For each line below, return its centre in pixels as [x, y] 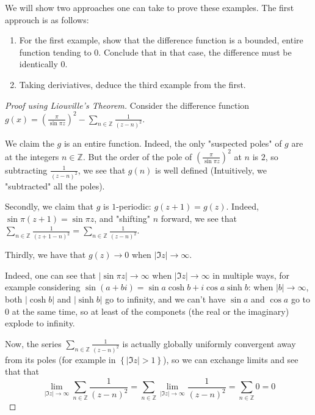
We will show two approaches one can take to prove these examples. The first [150, 7]
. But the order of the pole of [137, 156]
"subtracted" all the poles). [55, 185]
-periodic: [134, 206]
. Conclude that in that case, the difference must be [195, 52]
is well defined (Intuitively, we [211, 170]
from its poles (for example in [60, 359]
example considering [43, 287]
